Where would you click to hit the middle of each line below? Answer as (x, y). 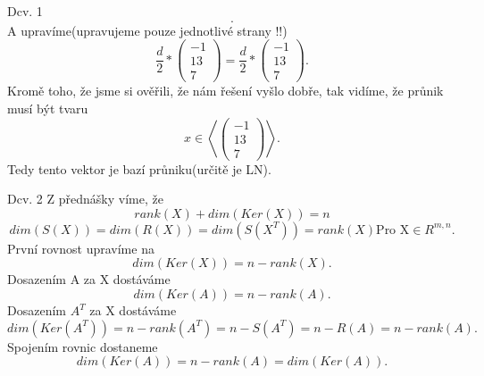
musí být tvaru (48, 108)
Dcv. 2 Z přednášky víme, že (85, 199)
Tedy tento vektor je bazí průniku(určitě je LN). (139, 168)
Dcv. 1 (25, 11)
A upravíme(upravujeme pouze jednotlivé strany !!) (147, 30)
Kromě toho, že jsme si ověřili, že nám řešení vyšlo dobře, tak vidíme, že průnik (225, 91)
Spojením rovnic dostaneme (83, 346)
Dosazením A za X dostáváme (89, 279)
